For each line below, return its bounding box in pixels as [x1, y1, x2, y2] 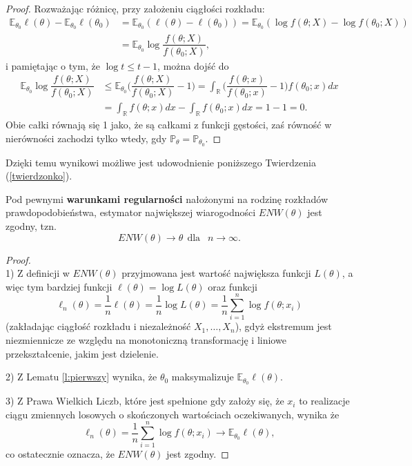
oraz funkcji [208, 279, 257, 293]
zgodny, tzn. [6, 218, 57, 233]
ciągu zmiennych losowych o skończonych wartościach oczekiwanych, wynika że [6, 407, 340, 421]
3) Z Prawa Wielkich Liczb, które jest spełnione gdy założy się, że [6, 394, 284, 408]
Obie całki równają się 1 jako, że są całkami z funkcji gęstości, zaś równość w [6, 117, 332, 132]
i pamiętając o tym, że [6, 58, 100, 72]
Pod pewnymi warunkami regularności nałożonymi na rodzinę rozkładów [6, 191, 328, 206]
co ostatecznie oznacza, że [6, 447, 115, 461]
